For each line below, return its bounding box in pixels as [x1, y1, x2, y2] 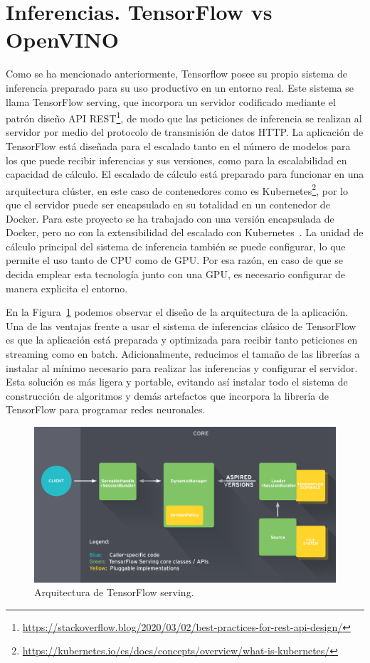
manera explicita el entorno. [6, 280, 128, 295]
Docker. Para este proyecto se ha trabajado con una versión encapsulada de [6, 211, 334, 226]
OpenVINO [6, 25, 119, 54]
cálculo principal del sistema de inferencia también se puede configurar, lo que [6, 238, 346, 253]
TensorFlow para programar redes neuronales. [6, 402, 206, 417]
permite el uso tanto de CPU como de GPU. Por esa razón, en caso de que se [6, 253, 343, 267]
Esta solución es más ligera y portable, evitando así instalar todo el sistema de [6, 374, 348, 389]
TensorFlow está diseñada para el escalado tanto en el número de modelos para [6, 138, 351, 153]
